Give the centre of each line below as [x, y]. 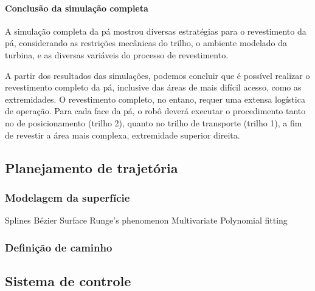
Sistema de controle [68, 280]
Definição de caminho [59, 247]
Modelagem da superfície [67, 197]
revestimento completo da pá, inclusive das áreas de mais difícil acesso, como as [153, 87]
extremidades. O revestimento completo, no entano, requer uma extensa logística [155, 99]
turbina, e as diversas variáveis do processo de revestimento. [117, 54]
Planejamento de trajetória [92, 167]
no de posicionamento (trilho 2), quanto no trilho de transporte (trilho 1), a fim [154, 122]
